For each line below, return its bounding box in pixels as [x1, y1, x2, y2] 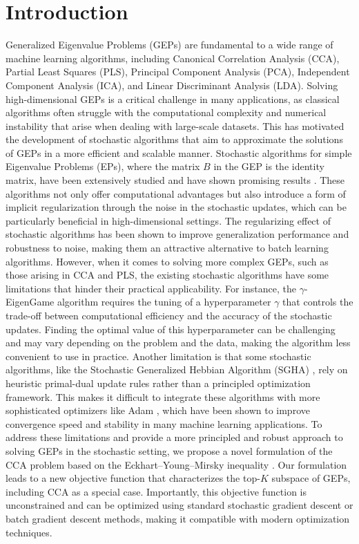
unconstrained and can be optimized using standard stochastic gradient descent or [6, 498, 353, 512]
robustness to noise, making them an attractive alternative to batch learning [6, 241, 329, 255]
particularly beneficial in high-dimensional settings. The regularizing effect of [6, 213, 331, 227]
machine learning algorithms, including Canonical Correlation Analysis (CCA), [6, 50, 340, 65]
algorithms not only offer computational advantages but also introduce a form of [6, 186, 346, 200]
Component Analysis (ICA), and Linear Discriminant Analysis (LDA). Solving [6, 77, 338, 92]
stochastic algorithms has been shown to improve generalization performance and [6, 227, 349, 241]
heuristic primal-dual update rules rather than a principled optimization [6, 375, 311, 390]
